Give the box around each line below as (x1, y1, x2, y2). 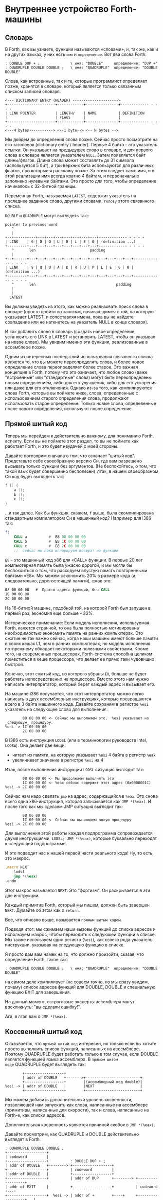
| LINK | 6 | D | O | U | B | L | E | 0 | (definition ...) (5, 239, 136, 244)
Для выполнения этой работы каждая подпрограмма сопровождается (5, 831, 153, 836)
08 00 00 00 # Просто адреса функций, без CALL (5, 587, 110, 592)
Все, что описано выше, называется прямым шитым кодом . (5, 917, 122, 923)
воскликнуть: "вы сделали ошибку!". (5, 1004, 81, 1010)
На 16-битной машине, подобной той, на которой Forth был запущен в (5, 605, 151, 611)
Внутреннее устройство (5, 3, 109, 15)
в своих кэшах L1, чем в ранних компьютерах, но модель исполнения (5, 641, 151, 646)
